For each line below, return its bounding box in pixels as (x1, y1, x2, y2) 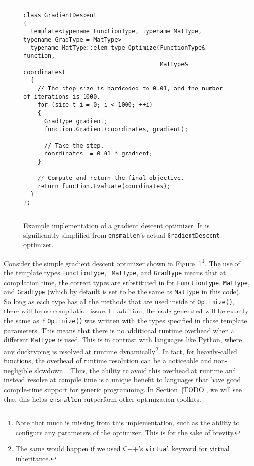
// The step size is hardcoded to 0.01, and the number (37, 85, 223, 92)
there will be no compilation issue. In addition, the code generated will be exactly (4, 306, 249, 316)
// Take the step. (44, 142, 104, 149)
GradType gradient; (44, 117, 107, 125)
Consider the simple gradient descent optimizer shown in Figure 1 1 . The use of (4, 256, 240, 268)
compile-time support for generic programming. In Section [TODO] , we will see (4, 384, 242, 394)
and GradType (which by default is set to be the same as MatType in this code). (4, 287, 241, 297)
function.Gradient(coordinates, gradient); (44, 126, 188, 133)
